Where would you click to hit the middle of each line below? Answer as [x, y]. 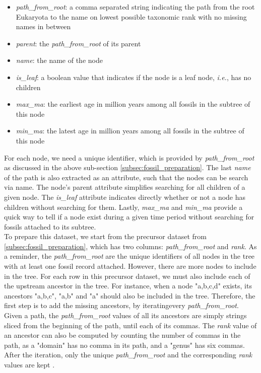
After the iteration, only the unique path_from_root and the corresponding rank [128, 355]
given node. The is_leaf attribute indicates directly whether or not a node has [125, 197]
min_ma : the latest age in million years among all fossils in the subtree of [130, 131]
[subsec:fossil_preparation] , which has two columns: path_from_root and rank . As [130, 246]
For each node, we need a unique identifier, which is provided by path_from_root [129, 157]
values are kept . [29, 364]
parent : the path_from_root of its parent [78, 43]
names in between [43, 26]
